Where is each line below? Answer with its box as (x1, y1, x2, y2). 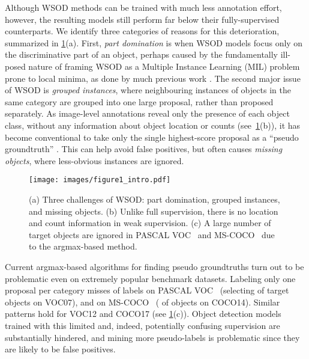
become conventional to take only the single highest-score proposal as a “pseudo (5, 130, 299, 143)
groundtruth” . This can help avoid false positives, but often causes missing (5, 143, 283, 155)
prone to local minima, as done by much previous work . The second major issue (5, 72, 301, 84)
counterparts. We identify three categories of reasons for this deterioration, (5, 25, 280, 37)
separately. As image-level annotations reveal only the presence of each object (5, 107, 290, 120)
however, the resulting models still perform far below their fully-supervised (5, 13, 280, 25)
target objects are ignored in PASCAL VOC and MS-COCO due (29, 228, 275, 241)
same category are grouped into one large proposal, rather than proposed (5, 95, 274, 108)
